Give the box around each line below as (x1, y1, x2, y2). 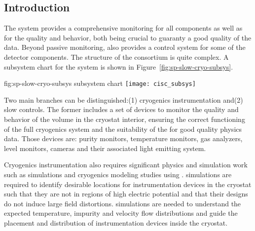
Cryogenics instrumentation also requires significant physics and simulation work (4, 159, 248, 170)
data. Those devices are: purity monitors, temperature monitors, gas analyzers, (4, 133, 243, 144)
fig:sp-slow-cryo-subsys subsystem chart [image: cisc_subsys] (4, 78, 196, 88)
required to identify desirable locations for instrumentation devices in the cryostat (4, 179, 252, 189)
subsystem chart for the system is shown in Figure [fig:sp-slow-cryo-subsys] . (4, 61, 233, 72)
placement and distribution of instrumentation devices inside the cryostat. (4, 217, 228, 228)
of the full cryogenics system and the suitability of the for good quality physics (4, 123, 242, 134)
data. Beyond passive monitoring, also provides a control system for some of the (4, 42, 246, 52)
